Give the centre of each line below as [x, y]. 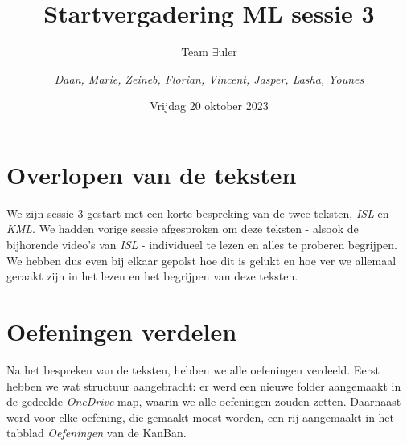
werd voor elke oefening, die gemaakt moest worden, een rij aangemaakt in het [201, 417]
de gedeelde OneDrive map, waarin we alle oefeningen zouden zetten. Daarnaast [204, 401]
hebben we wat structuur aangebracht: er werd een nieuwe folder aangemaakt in [204, 385]
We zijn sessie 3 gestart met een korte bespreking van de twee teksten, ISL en [198, 213]
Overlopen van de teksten [152, 174]
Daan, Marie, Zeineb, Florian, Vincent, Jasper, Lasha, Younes [209, 78]
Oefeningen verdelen [122, 331]
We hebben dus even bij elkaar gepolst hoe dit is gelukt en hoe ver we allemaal [201, 260]
